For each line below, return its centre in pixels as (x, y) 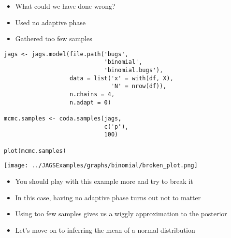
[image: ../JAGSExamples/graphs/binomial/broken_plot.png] (101, 166)
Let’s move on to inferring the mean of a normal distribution (105, 230)
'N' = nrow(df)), (139, 86)
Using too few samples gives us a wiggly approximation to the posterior (121, 214)
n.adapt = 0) (90, 102)
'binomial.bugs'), (134, 70)
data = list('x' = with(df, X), (122, 78)
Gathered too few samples (54, 38)
